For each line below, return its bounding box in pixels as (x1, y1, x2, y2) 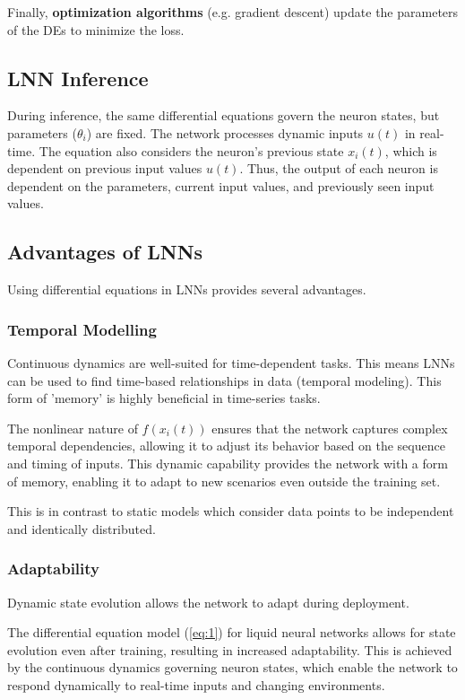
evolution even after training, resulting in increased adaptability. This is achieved (7, 640, 452, 659)
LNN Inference (7, 64, 149, 92)
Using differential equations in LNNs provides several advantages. (7, 280, 366, 299)
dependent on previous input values (7, 159, 202, 178)
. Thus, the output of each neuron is (239, 159, 438, 178)
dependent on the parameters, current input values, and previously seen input (7, 176, 435, 195)
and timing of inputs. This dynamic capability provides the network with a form (7, 453, 448, 472)
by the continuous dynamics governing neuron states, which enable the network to (7, 658, 458, 677)
